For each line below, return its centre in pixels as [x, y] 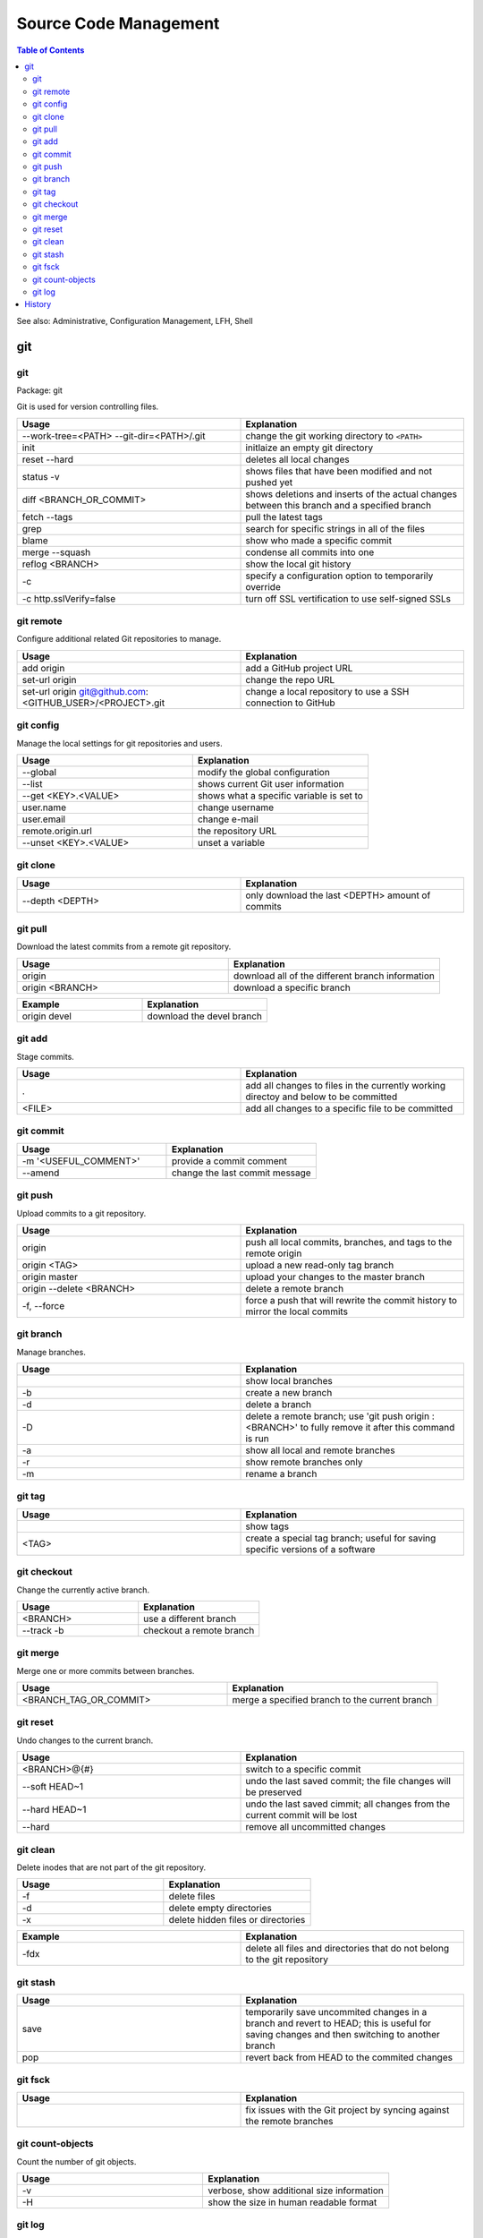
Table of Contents [51, 50]
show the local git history [298, 564]
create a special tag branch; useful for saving [341, 1538]
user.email [44, 819]
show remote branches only [304, 1462]
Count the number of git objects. [76, 2161]
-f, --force [43, 1305]
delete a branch [279, 1405]
